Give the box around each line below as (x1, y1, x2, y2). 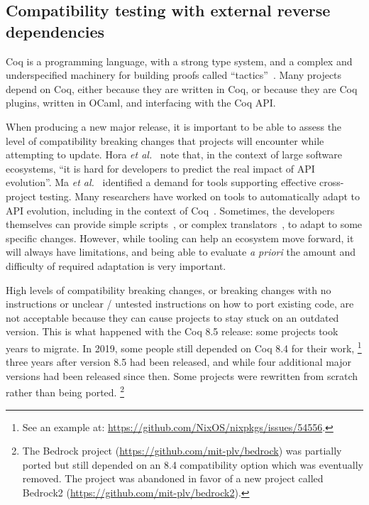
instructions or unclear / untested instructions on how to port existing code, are (6, 296, 354, 311)
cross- (319, 175, 344, 190)
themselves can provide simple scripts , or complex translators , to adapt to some (6, 217, 363, 232)
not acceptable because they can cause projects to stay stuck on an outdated (6, 310, 339, 325)
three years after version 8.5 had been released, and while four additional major (6, 354, 352, 369)
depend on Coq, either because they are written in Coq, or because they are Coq (6, 81, 358, 96)
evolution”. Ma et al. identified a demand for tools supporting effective (6, 175, 316, 190)
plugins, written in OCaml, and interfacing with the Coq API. (6, 95, 276, 110)
